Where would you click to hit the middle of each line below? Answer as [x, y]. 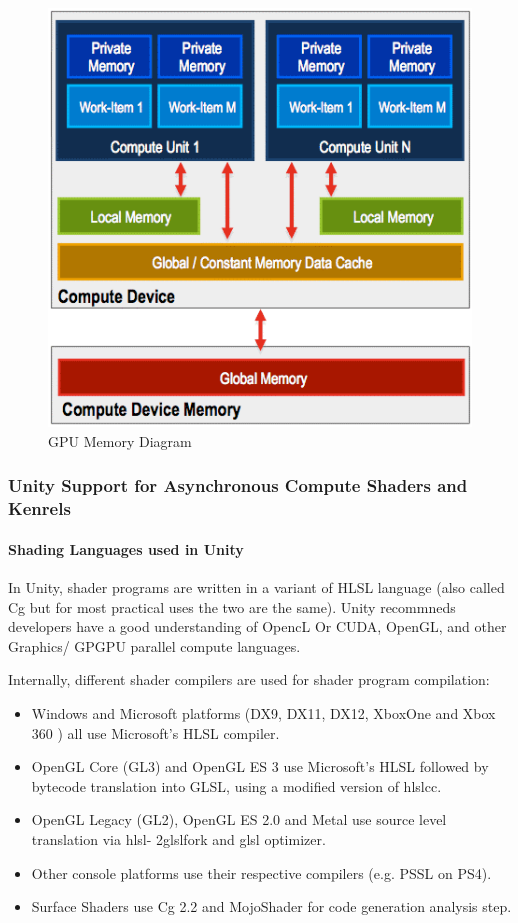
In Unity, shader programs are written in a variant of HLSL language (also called [256, 587]
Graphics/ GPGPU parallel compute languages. [154, 645]
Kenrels [39, 508]
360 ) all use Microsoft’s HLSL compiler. [155, 732]
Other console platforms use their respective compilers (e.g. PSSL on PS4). [261, 872]
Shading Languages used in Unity [126, 548]
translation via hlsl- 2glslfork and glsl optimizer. [178, 839]
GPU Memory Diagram [120, 440]
